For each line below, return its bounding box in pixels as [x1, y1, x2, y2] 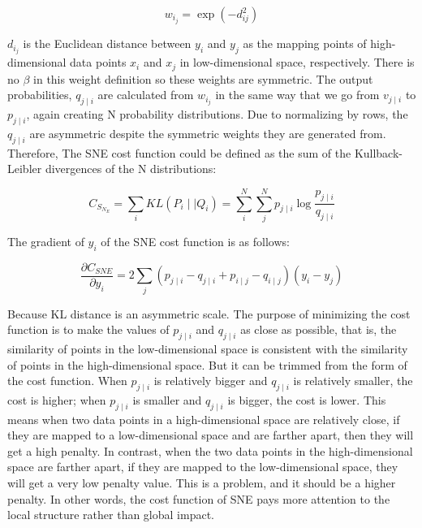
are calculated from [97, 86, 194, 103]
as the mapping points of [243, 35, 367, 52]
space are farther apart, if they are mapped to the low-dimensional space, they [7, 458, 398, 475]
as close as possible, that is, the [240, 321, 397, 338]
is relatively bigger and [153, 372, 268, 389]
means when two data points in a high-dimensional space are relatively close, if [7, 410, 400, 427]
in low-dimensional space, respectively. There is [179, 54, 415, 71]
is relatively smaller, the [293, 372, 413, 389]
